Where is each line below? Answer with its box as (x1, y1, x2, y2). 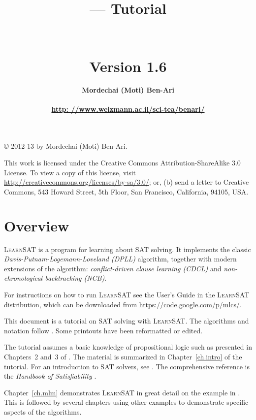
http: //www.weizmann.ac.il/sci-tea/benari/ (51, 103, 205, 114)
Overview (4, 215, 69, 235)
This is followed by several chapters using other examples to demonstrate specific (4, 397, 249, 407)
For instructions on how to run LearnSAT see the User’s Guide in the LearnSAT (4, 289, 250, 299)
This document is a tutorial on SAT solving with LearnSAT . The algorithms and (4, 316, 249, 326)
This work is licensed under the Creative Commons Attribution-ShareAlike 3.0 (4, 158, 241, 168)
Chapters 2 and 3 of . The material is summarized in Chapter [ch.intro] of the (4, 351, 242, 361)
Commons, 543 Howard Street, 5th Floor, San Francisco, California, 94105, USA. (4, 186, 249, 196)
